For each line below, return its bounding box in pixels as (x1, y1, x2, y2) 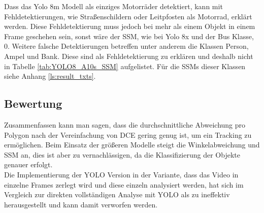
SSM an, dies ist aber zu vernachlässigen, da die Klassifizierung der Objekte (4, 149, 240, 160)
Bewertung (4, 96, 62, 111)
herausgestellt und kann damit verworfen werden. (4, 199, 158, 209)
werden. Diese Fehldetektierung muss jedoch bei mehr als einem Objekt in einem (4, 21, 255, 32)
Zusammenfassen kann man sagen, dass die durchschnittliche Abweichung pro (4, 119, 246, 130)
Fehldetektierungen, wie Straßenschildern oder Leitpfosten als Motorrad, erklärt (4, 11, 252, 21)
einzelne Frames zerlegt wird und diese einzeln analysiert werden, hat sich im (4, 179, 244, 190)
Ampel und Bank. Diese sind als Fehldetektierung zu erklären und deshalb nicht (4, 50, 253, 61)
